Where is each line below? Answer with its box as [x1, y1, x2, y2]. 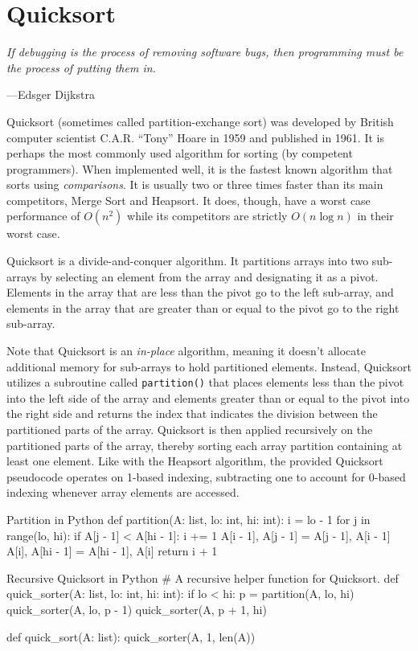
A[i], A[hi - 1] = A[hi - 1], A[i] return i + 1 [6, 542, 218, 559]
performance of [6, 207, 80, 224]
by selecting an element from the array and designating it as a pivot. [40, 268, 379, 285]
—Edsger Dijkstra [6, 86, 95, 103]
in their [357, 207, 394, 224]
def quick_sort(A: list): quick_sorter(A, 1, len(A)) [6, 628, 256, 645]
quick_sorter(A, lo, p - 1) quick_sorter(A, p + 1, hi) [6, 601, 267, 617]
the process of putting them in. [6, 59, 156, 76]
